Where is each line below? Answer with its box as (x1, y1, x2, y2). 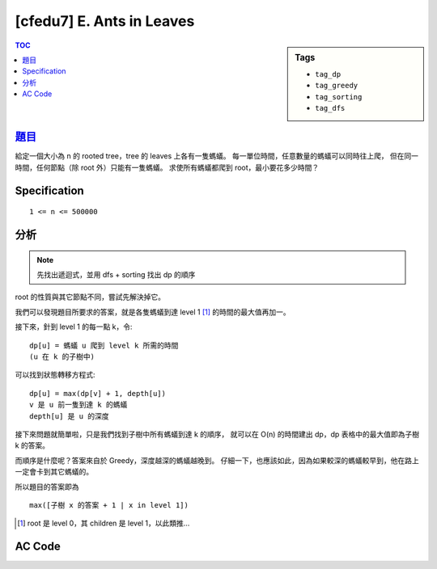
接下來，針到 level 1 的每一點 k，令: (15, 322, 133, 331)
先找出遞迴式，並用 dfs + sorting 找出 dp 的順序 (36, 270, 196, 280)
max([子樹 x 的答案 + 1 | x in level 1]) (29, 500, 189, 509)
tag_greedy (315, 81, 359, 91)
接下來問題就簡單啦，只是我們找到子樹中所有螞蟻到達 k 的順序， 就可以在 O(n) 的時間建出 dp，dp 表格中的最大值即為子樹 (15, 429, 420, 439)
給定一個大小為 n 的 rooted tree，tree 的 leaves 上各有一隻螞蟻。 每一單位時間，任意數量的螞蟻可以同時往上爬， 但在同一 (15, 151, 419, 161)
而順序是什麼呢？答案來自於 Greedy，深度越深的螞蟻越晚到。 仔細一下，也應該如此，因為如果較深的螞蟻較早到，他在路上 (15, 455, 420, 465)
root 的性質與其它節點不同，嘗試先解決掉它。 (15, 292, 166, 302)
